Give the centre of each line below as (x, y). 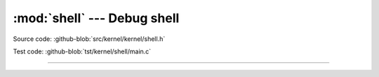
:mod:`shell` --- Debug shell (96, 18)
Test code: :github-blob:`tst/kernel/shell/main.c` (82, 51)
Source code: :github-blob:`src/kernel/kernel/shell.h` (89, 39)
